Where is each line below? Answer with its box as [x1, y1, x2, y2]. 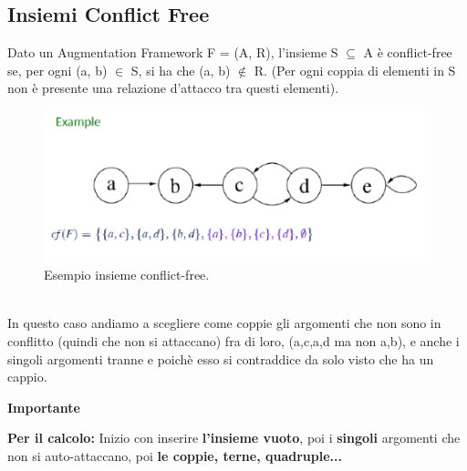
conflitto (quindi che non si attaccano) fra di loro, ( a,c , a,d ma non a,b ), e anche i [7, 331, 460, 350]
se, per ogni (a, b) [7, 60, 108, 79]
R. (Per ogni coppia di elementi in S [254, 60, 456, 79]
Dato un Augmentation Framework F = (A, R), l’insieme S [7, 43, 338, 62]
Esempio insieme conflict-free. [44, 265, 210, 284]
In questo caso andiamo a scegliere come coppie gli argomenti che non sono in [7, 313, 441, 333]
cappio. [7, 367, 47, 386]
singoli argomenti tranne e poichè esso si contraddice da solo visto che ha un [7, 349, 434, 368]
